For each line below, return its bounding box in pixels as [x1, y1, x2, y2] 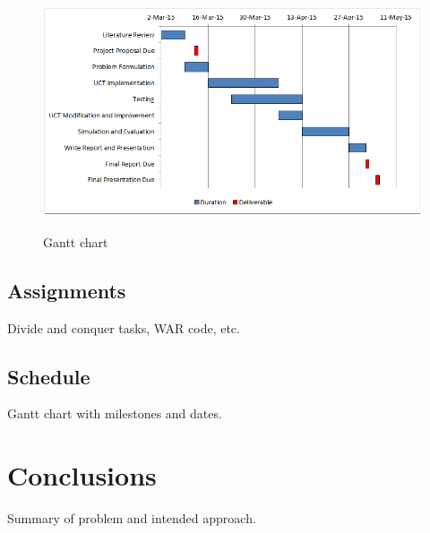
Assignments [7, 276, 126, 304]
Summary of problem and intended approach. [7, 509, 256, 528]
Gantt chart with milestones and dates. [7, 404, 222, 423]
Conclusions [7, 457, 157, 494]
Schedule [7, 362, 90, 390]
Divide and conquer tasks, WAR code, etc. [7, 318, 240, 337]
